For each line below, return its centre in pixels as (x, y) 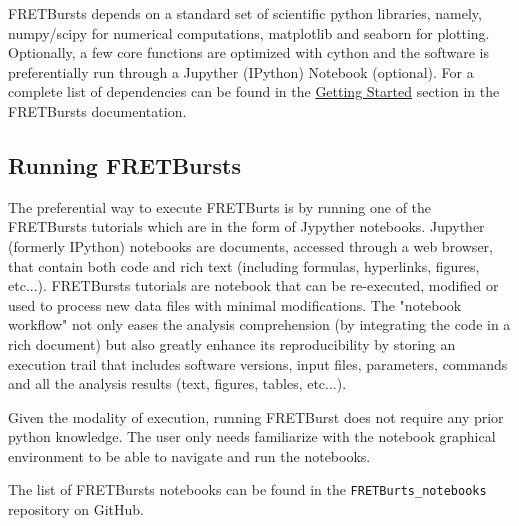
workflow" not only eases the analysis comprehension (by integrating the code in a (259, 324)
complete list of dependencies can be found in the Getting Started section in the (254, 91)
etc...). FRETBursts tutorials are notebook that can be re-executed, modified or (253, 285)
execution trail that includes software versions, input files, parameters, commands (258, 363)
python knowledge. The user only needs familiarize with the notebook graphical (252, 436)
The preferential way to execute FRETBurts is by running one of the (220, 206)
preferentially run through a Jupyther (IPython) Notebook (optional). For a (241, 71)
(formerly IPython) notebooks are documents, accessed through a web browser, (250, 245)
